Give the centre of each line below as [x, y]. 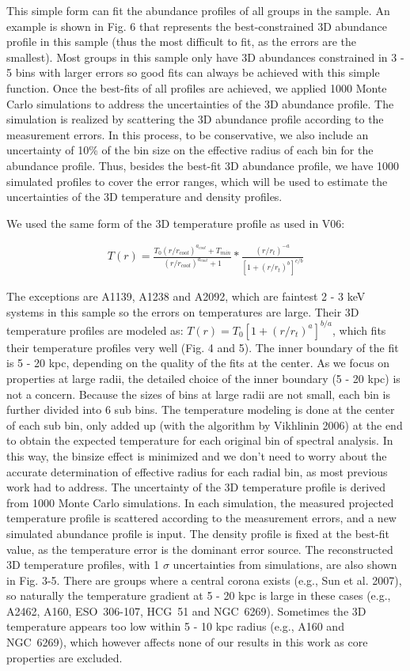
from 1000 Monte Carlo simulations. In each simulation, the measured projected [200, 502]
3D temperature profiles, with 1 [83, 565]
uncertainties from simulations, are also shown [285, 565]
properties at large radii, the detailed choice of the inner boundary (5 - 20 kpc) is [203, 378]
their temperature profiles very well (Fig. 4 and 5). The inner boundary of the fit [203, 347]
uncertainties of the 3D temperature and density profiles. [144, 197]
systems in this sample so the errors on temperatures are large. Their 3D [183, 311]
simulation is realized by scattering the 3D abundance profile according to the [195, 119]
